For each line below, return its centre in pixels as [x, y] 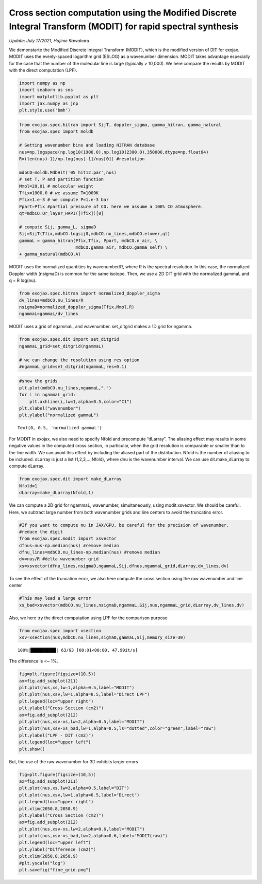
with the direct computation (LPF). [43, 70]
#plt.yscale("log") [42, 863]
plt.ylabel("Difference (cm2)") [58, 849]
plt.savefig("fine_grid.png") [55, 870]
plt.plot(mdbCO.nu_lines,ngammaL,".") [65, 388]
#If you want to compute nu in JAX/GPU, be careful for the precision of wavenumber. [124, 525]
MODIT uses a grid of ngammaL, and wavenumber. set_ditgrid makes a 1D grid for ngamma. [101, 327]
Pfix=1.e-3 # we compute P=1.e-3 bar [64, 200]
